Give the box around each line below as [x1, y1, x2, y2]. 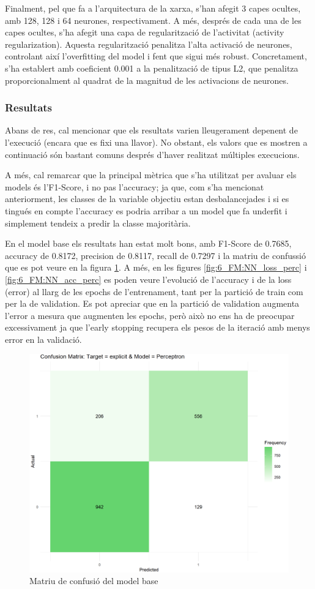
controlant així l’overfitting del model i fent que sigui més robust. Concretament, [5, 50, 307, 62]
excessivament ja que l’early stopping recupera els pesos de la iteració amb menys [5, 321, 310, 334]
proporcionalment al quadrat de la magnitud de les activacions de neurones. [5, 73, 289, 86]
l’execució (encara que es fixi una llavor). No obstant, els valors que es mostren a [5, 135, 308, 148]
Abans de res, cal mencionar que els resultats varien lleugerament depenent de [5, 124, 298, 137]
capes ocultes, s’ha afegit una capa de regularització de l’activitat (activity [5, 26, 284, 39]
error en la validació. [5, 332, 82, 345]
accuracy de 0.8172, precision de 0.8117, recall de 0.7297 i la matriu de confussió [5, 249, 306, 261]
